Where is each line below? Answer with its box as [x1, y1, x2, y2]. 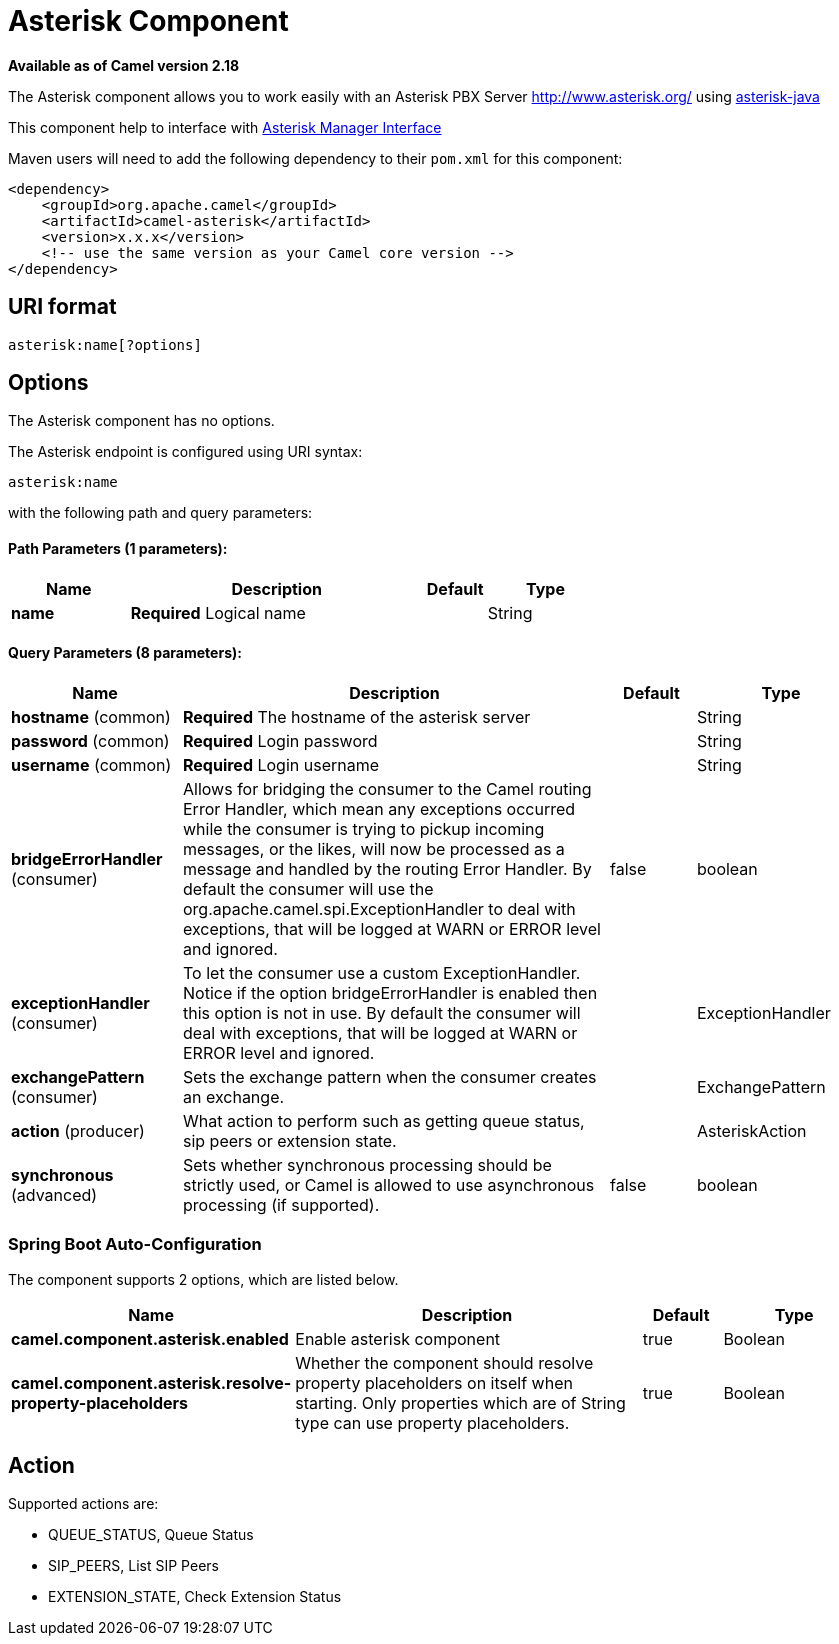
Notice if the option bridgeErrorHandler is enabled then [183, 982, 598, 1003]
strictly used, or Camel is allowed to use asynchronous [183, 1174, 595, 1195]
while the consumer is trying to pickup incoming [183, 818, 545, 839]
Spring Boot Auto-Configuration [8, 1234, 262, 1255]
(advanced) [11, 1184, 98, 1205]
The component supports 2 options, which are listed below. [8, 1270, 399, 1288]
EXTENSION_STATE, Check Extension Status [48, 1588, 342, 1606]
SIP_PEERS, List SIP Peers [48, 1557, 219, 1575]
